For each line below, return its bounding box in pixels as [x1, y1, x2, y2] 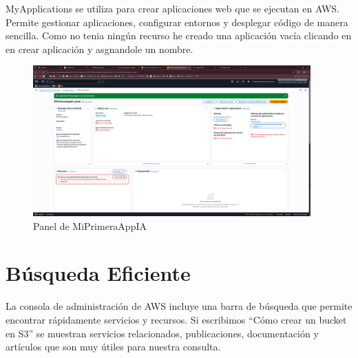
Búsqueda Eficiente [6, 259, 191, 287]
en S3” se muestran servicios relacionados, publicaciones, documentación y [6, 326, 319, 340]
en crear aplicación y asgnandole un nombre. [6, 41, 193, 56]
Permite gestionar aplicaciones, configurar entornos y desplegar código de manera [6, 14, 348, 29]
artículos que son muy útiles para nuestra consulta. [6, 339, 221, 354]
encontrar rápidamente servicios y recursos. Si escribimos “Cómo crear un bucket [6, 312, 347, 326]
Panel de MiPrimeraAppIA [33, 218, 147, 233]
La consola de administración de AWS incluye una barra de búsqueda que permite [6, 299, 352, 313]
